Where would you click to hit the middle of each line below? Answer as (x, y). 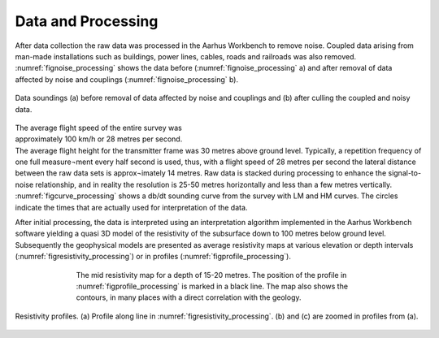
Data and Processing (87, 21)
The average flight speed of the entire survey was (98, 128)
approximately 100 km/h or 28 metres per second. (99, 139)
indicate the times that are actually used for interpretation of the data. (131, 207)
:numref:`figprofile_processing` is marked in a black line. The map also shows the (212, 286)
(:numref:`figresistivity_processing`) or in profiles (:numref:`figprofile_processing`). (153, 257)
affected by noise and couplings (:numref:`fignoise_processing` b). (127, 79)
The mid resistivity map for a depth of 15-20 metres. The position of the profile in (211, 275)
